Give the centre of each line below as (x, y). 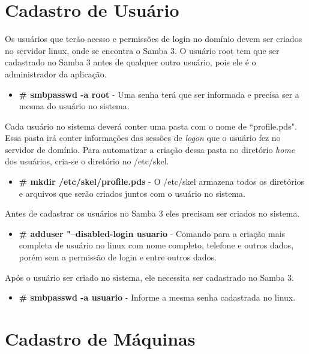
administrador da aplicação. (56, 73)
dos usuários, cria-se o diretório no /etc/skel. (87, 161)
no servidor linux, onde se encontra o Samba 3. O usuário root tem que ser (142, 50)
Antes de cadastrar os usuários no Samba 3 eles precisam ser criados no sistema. (152, 213)
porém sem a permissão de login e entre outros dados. (118, 257)
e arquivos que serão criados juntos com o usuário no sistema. (132, 193)
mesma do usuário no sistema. (74, 106)
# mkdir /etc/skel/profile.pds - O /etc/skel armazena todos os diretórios (162, 181)
